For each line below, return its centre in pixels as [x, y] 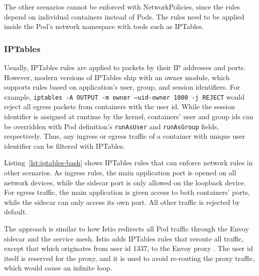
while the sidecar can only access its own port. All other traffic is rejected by [122, 202]
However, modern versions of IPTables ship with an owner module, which [117, 77]
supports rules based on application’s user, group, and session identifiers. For [122, 87]
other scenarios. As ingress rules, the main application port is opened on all [120, 173]
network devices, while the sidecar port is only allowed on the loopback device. [125, 182]
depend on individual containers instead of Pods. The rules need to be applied [124, 16]
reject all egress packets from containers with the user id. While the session [120, 106]
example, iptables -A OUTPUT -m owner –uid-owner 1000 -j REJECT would [124, 96]
